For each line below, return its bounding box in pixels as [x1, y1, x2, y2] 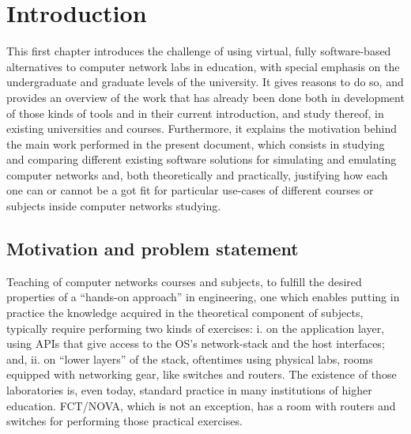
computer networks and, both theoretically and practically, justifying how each [6, 166, 388, 183]
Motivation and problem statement [6, 236, 299, 261]
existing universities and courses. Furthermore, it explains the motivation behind [6, 120, 398, 137]
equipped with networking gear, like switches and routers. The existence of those [6, 366, 397, 383]
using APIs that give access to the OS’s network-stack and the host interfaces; [6, 335, 385, 352]
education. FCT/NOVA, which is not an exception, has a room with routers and [6, 397, 396, 413]
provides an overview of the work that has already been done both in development [6, 89, 405, 105]
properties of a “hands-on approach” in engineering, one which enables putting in [6, 289, 400, 305]
